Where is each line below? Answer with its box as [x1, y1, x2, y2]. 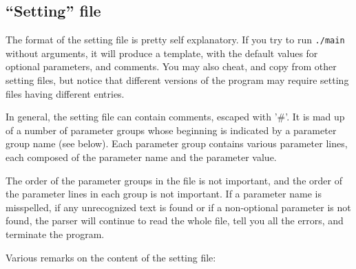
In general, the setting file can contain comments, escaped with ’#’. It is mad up [6, 109, 345, 124]
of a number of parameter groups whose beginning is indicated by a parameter [6, 122, 337, 137]
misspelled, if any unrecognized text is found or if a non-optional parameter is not [6, 200, 351, 214]
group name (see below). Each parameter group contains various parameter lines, [6, 136, 348, 151]
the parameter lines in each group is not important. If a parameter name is [6, 186, 322, 201]
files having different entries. [6, 86, 125, 100]
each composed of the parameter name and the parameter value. [6, 150, 277, 164]
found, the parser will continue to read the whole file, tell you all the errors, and [6, 213, 344, 228]
